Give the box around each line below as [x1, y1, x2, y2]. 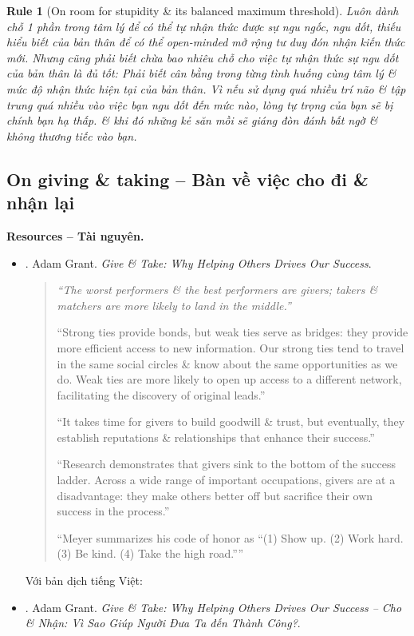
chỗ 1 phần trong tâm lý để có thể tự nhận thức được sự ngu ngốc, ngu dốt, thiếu [6, 18, 401, 34]
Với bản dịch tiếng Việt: [25, 572, 143, 589]
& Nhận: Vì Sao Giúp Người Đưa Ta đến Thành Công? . [25, 614, 301, 631]
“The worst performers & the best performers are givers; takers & [57, 281, 378, 298]
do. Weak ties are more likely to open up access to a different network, [57, 371, 402, 388]
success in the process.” [57, 503, 170, 519]
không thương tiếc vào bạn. [6, 127, 137, 144]
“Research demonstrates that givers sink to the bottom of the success [57, 455, 396, 472]
